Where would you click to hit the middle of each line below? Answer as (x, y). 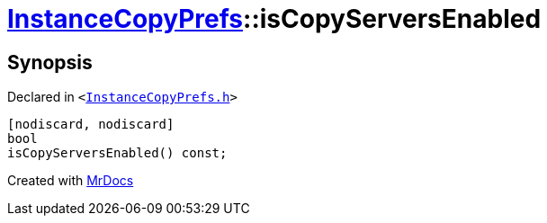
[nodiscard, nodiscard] (91, 125)
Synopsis (50, 62)
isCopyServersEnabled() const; (117, 153)
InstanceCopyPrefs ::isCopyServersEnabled (274, 19)
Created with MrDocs (71, 181)
